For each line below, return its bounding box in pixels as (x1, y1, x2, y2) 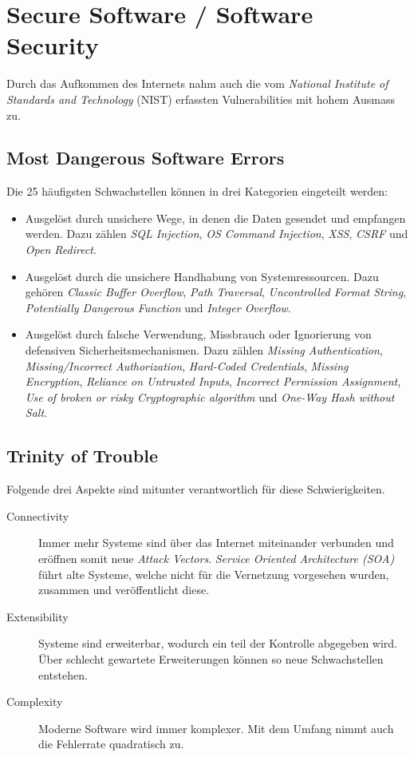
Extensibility (6, 608, 69, 624)
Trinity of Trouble (6, 443, 158, 468)
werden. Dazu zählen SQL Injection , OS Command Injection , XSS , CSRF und (25, 225, 408, 242)
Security (6, 29, 99, 61)
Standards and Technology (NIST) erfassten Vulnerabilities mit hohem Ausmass (6, 90, 396, 107)
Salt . (25, 404, 47, 421)
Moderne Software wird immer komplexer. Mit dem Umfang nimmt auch (38, 719, 394, 736)
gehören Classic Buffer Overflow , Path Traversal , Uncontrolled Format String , (25, 283, 407, 300)
